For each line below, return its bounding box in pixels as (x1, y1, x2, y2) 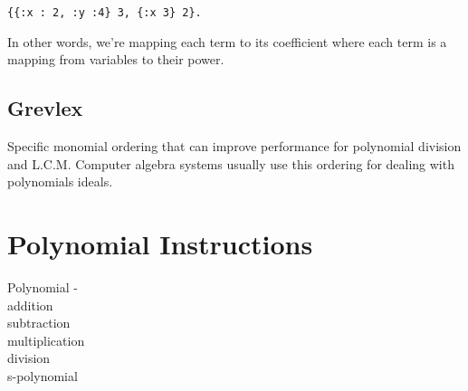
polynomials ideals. (7, 172, 113, 191)
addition (7, 295, 53, 314)
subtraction (7, 313, 71, 332)
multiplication (7, 330, 85, 349)
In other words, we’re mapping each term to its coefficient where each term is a (7, 32, 447, 51)
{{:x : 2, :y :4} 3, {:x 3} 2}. (7, 6, 202, 19)
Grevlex (7, 94, 83, 122)
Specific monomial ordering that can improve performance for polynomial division (7, 137, 462, 156)
